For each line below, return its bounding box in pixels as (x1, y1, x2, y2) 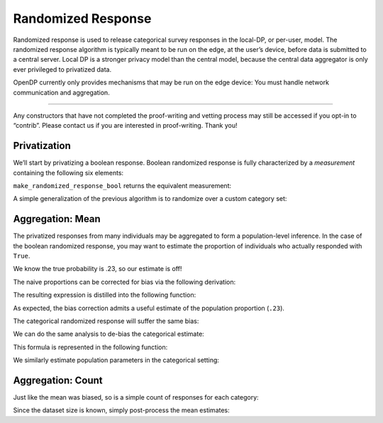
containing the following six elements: (13, 168, 124, 177)
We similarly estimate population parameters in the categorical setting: (13, 356, 220, 365)
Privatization (13, 140, 71, 152)
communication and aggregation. (13, 88, 110, 97)
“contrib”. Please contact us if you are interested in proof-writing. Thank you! (13, 121, 238, 130)
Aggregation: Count (13, 374, 103, 386)
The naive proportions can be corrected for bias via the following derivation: (13, 278, 236, 286)
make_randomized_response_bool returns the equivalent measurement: (13, 181, 232, 189)
